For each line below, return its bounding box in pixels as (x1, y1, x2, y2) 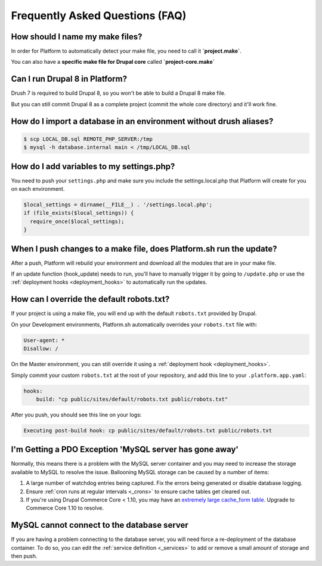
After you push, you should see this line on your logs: (11, 411, 142, 418)
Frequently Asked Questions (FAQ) (11, 9, 187, 22)
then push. (11, 552, 38, 559)
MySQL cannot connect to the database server (11, 520, 189, 530)
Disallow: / (23, 345, 59, 352)
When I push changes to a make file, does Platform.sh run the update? (11, 243, 277, 253)
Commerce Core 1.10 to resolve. (26, 505, 104, 512)
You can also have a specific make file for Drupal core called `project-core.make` (11, 58, 215, 66)
